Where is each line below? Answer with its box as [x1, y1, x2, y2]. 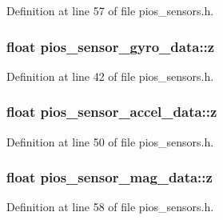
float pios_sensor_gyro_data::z [6, 36, 215, 56]
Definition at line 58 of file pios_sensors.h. [6, 198, 214, 215]
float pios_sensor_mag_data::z [6, 167, 213, 187]
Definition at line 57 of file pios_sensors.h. [6, 2, 214, 18]
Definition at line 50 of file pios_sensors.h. [6, 133, 214, 150]
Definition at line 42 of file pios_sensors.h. [6, 67, 214, 84]
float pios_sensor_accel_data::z [6, 102, 217, 122]
